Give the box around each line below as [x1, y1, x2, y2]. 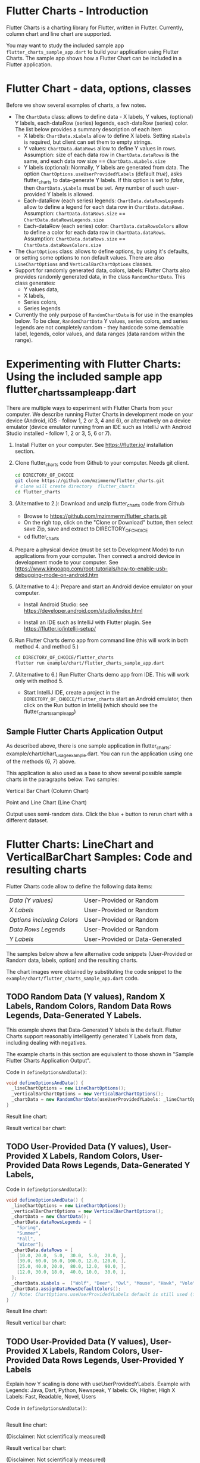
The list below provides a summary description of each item [14, 125, 162, 132]
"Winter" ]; [17, 1241, 44, 1248]
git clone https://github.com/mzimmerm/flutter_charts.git [14, 477, 165, 484]
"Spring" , [17, 1225, 42, 1231]
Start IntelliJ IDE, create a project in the [23, 689, 120, 696]
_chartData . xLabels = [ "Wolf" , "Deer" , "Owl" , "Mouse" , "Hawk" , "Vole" [11, 1280, 196, 1286]
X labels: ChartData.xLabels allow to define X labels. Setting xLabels [23, 132, 190, 139]
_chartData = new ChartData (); [11, 1214, 89, 1220]
